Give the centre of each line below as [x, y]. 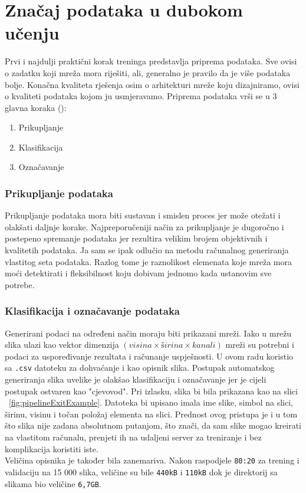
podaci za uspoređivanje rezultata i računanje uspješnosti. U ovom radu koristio [149, 356]
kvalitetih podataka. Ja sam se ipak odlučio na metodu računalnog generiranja [147, 250]
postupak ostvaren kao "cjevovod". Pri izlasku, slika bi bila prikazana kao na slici [151, 391]
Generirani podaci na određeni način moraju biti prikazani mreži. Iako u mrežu [148, 333]
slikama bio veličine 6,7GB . [53, 483]
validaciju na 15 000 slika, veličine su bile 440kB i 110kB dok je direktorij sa [141, 471]
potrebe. [20, 284]
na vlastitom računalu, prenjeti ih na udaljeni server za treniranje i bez [133, 437]
